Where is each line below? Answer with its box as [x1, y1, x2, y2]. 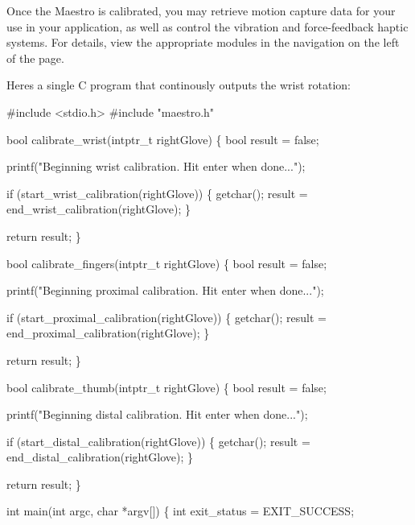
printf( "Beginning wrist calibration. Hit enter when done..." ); [6, 158, 306, 175]
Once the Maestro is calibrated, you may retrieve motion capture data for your [6, 2, 396, 19]
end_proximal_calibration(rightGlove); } [6, 325, 210, 341]
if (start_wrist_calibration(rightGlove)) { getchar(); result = [6, 184, 308, 201]
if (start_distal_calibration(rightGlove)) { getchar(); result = [6, 432, 310, 449]
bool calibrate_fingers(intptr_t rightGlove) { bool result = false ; [6, 254, 327, 271]
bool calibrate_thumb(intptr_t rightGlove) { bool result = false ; [6, 378, 327, 395]
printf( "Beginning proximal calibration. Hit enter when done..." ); [6, 282, 324, 299]
